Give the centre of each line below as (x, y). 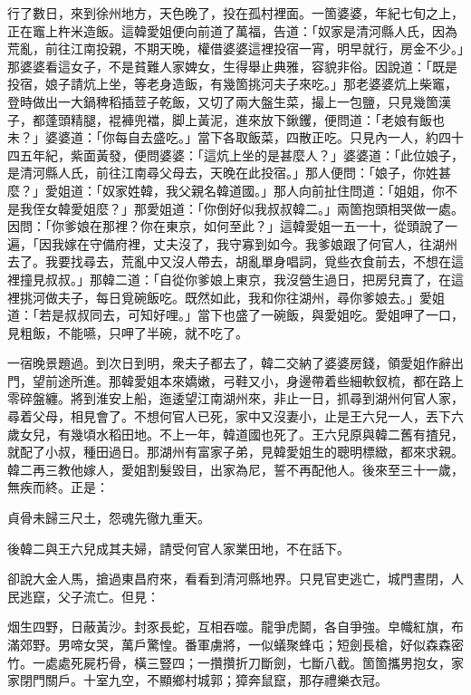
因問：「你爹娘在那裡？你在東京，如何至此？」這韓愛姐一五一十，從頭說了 (226, 226)
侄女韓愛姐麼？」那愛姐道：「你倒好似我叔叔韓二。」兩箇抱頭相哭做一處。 (248, 208)
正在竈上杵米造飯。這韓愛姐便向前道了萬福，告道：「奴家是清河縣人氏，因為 (232, 30)
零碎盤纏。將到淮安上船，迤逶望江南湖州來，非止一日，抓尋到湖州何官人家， (235, 398)
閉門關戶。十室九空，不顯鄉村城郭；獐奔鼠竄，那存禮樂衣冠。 (203, 680)
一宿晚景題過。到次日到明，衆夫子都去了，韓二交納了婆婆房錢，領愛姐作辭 (229, 363)
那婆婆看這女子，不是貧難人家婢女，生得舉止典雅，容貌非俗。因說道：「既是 (232, 66)
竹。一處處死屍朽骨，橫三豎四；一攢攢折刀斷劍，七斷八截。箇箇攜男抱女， (229, 662)
